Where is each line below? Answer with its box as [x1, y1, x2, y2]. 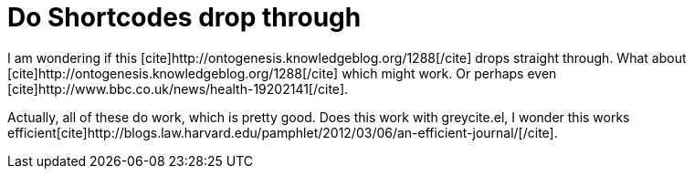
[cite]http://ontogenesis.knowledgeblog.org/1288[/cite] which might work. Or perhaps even [7, 65, 557, 81]
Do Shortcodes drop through [7, 2, 362, 33]
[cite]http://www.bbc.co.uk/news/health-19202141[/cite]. [7, 80, 349, 97]
